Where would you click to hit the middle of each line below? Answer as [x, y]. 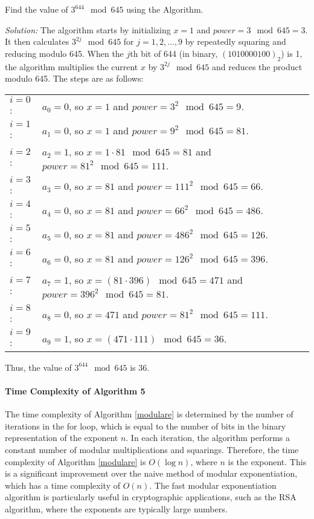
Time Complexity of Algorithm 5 [75, 390]
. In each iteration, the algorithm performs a [208, 438]
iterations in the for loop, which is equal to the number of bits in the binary [146, 426]
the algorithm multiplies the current [72, 66]
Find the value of [37, 9]
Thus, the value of [38, 367]
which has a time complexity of [63, 485]
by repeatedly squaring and [235, 41]
